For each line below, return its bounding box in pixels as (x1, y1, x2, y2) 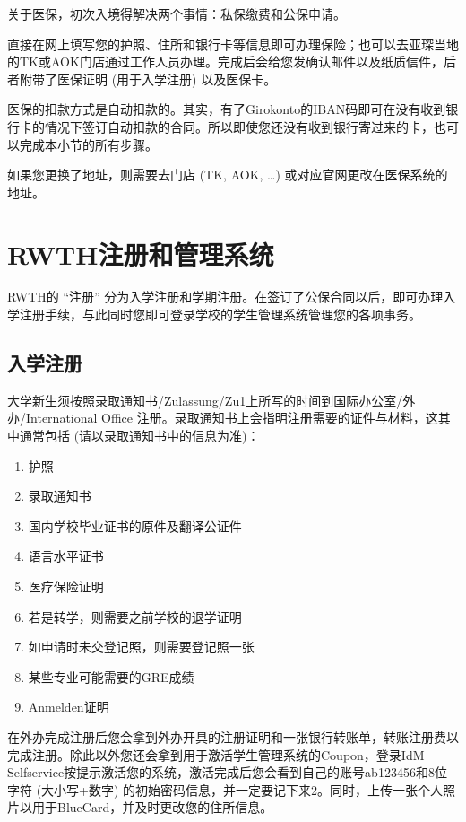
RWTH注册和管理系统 (7, 235, 274, 272)
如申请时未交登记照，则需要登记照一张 (28, 637, 255, 656)
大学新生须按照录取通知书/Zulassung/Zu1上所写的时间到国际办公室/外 (7, 390, 416, 409)
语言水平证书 (28, 547, 104, 565)
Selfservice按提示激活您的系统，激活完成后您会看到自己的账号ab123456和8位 (7, 763, 447, 782)
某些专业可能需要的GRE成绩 (28, 667, 194, 686)
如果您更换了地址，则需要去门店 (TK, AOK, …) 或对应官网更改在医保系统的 (7, 165, 448, 184)
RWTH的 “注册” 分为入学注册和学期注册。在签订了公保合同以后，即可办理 (7, 287, 444, 306)
